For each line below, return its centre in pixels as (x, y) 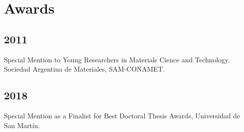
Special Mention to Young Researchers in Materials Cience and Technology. (117, 59)
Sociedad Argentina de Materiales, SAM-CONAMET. (84, 69)
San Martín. (22, 125)
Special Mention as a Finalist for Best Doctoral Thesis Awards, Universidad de (122, 115)
